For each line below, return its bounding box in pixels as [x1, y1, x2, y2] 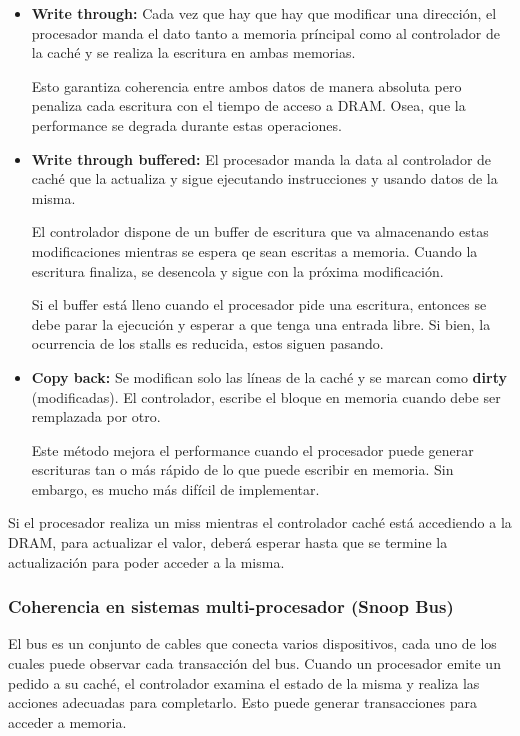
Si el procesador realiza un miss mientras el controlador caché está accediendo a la [8, 512, 512, 533]
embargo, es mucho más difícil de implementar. [31, 478, 320, 499]
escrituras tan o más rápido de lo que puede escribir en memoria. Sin [31, 459, 454, 480]
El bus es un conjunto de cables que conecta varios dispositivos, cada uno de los [8, 633, 497, 654]
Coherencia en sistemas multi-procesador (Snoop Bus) [8, 594, 454, 619]
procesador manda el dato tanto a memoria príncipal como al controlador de [31, 22, 500, 43]
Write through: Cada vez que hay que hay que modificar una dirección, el [31, 3, 497, 23]
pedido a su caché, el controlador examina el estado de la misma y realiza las [8, 672, 480, 693]
